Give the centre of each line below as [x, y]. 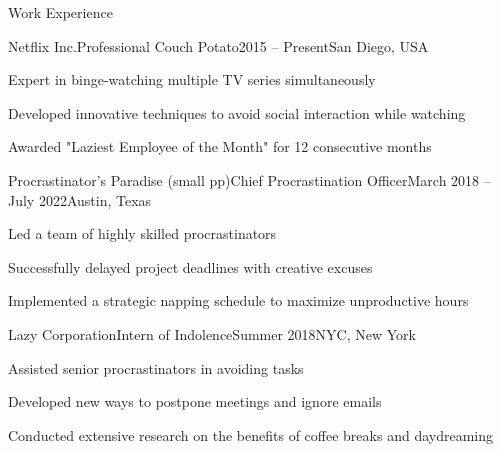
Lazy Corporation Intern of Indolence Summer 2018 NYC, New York [212, 333]
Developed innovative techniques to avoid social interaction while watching [237, 112]
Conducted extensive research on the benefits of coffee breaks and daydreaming [250, 434]
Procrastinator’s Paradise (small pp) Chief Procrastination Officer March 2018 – [249, 179]
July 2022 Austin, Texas [80, 199]
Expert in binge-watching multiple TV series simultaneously [192, 79]
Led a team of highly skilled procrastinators [142, 233]
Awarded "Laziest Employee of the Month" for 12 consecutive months [220, 146]
